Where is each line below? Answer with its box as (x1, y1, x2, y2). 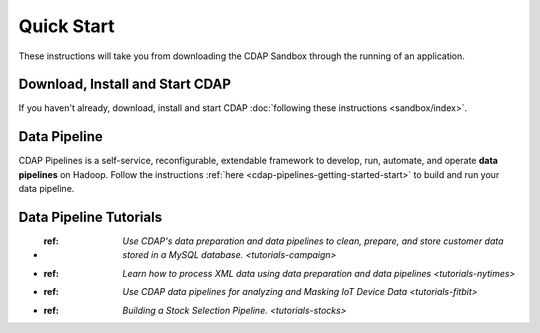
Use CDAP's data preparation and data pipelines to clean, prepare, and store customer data (122, 235, 504, 247)
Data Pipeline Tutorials (18, 208, 163, 225)
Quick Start (18, 15, 115, 37)
